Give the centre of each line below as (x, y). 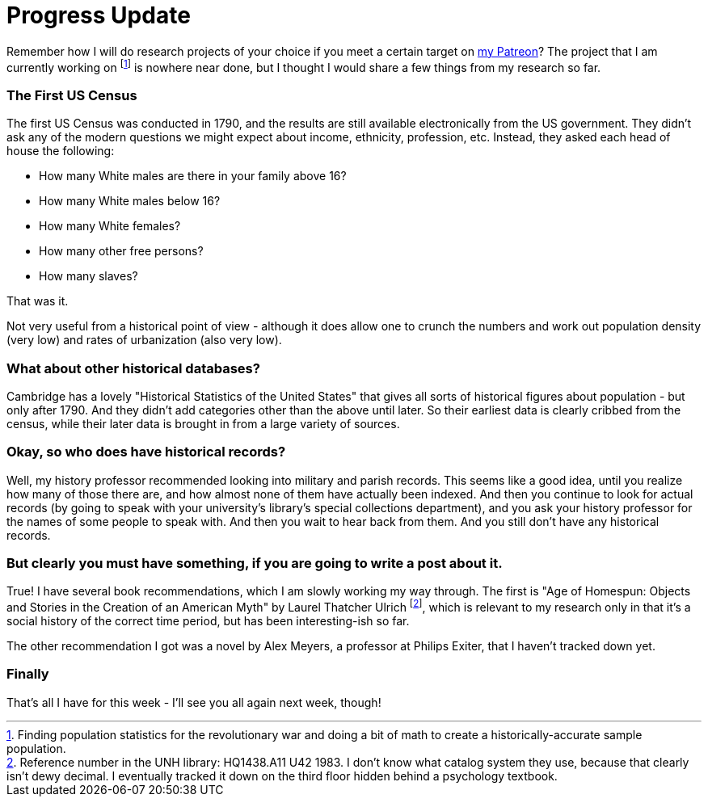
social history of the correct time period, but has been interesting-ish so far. (208, 621)
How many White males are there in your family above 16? (193, 176)
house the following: (61, 151)
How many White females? (110, 226)
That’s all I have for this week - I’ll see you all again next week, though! (194, 702)
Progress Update (99, 15)
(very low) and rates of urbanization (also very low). (144, 340)
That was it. (38, 301)
